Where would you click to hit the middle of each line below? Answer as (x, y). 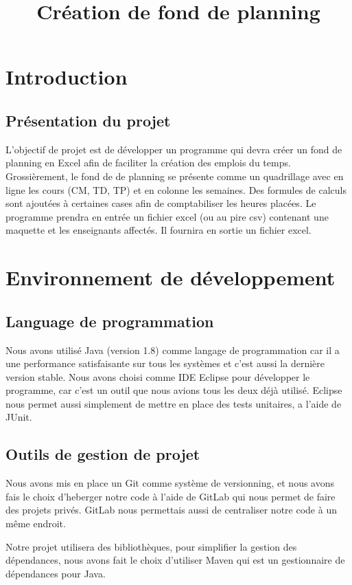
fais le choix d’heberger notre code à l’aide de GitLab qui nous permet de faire (171, 496)
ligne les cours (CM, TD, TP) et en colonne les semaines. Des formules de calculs (176, 189)
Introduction (67, 77)
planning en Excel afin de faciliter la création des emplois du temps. (148, 163)
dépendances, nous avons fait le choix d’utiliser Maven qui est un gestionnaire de (175, 560)
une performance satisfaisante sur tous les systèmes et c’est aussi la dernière (165, 363)
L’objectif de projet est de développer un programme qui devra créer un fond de (174, 149)
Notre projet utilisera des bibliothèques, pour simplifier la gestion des (151, 546)
